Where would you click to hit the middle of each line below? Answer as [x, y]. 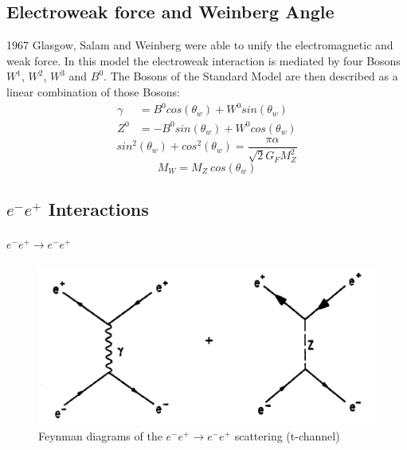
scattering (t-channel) [287, 435]
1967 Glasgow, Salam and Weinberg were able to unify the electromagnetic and [200, 45]
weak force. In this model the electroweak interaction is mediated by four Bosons [203, 60]
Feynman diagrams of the [100, 435]
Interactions [98, 209]
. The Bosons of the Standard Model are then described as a [251, 76]
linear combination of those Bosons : [93, 91]
